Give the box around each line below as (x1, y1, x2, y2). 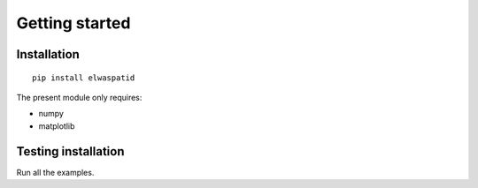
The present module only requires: (16, 92, 143, 102)
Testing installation (16, 144, 125, 159)
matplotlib (38, 120, 75, 132)
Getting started (16, 13, 131, 33)
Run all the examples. (16, 167, 95, 177)
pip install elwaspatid (32, 72, 135, 83)
